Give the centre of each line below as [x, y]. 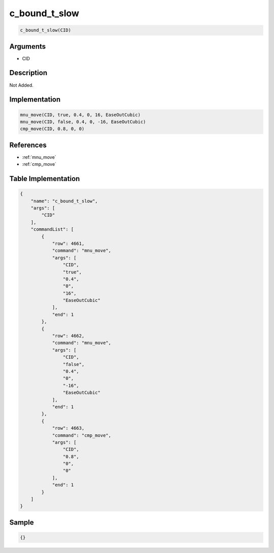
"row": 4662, [68, 336]
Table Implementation [45, 179]
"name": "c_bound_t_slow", [64, 201]
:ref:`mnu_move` [39, 157]
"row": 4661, [68, 243]
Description [28, 73]
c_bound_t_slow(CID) [45, 30]
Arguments [28, 46]
